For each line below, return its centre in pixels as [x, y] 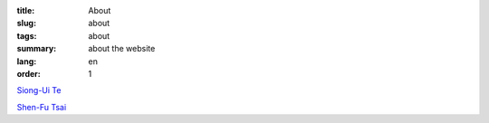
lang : [27, 61]
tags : [27, 35]
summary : [37, 49]
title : [26, 10]
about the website [122, 49]
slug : [26, 24]
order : [29, 73]
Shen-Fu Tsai [42, 107]
